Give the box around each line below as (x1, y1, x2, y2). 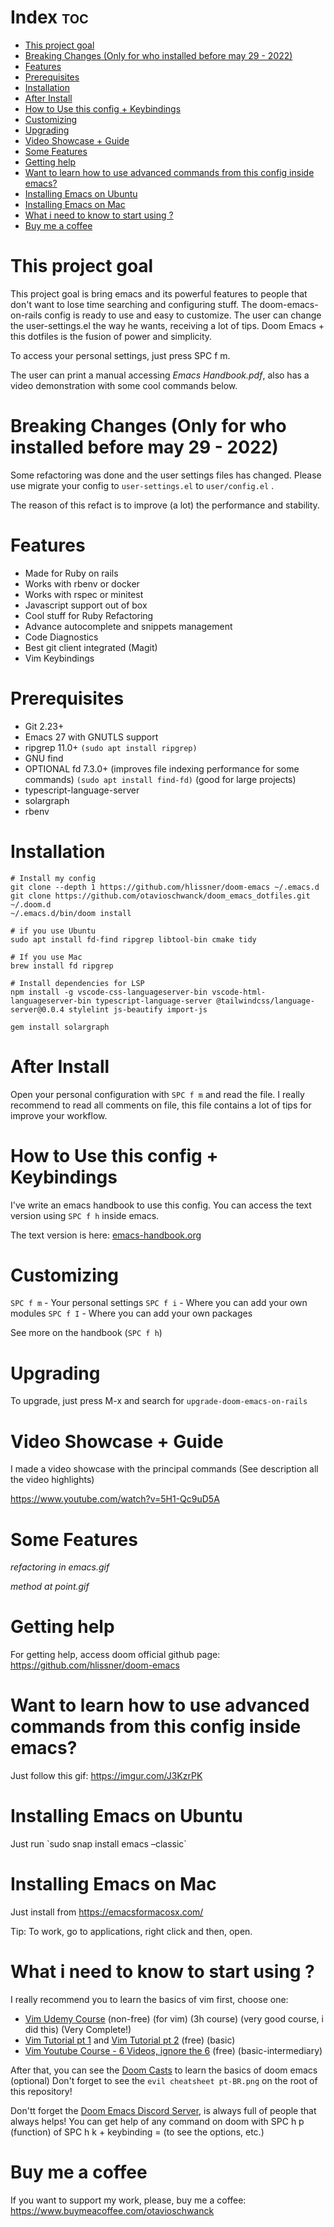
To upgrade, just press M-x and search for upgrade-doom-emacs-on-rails (10, 1395, 308, 1407)
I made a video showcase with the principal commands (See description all (10, 1463, 319, 1475)
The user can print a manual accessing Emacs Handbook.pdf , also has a (10, 369, 310, 381)
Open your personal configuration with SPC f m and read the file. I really (10, 1088, 305, 1100)
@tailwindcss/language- (216, 996, 315, 1006)
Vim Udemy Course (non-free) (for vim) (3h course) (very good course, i (24, 2012, 324, 2025)
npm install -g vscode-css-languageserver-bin (10, 987, 208, 997)
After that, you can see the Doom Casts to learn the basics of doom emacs (10, 2064, 318, 2076)
